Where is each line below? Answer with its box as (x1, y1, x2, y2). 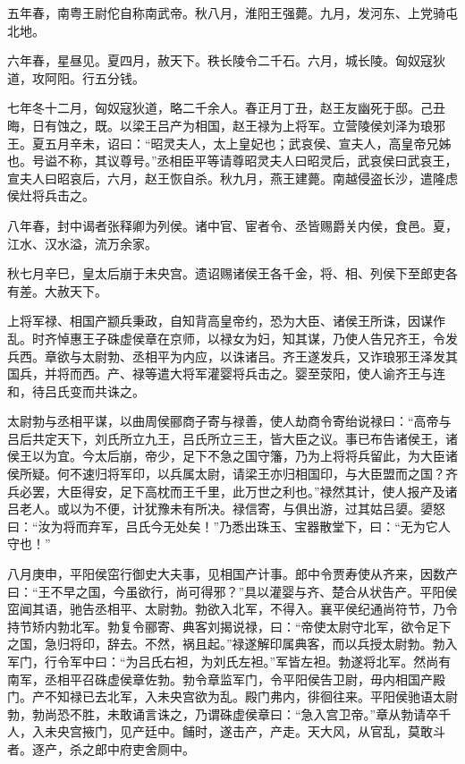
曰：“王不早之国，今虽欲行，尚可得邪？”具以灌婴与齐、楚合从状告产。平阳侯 (7, 581, 458, 600)
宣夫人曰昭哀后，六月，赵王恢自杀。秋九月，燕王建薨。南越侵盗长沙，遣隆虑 (7, 168, 458, 187)
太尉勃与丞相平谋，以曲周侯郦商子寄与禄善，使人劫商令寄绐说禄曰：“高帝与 (7, 412, 452, 430)
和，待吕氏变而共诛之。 (7, 381, 145, 400)
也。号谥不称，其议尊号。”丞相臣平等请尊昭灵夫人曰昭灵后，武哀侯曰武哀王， (7, 151, 458, 170)
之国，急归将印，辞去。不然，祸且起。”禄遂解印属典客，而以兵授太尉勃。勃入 (7, 634, 458, 653)
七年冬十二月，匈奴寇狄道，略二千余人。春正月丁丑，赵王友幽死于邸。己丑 (7, 98, 445, 117)
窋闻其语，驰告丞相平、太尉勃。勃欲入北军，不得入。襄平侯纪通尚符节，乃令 (7, 599, 458, 618)
